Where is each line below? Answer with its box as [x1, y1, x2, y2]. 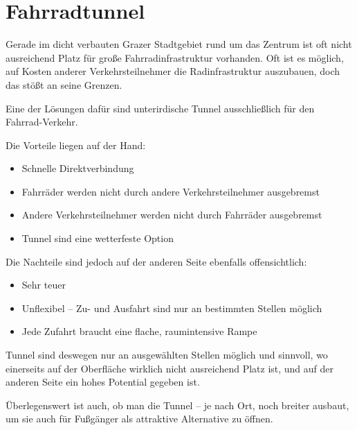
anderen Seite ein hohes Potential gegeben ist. [6, 375, 200, 389]
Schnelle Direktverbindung [21, 161, 134, 175]
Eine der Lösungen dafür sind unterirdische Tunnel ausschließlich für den [6, 101, 315, 115]
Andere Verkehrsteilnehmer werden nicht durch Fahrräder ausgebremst [21, 207, 322, 222]
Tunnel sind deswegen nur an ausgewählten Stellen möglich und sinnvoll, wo [6, 347, 328, 362]
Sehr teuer [21, 277, 66, 292]
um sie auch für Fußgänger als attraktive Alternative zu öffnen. [6, 411, 273, 426]
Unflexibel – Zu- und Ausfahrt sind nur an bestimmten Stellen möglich [21, 300, 322, 315]
